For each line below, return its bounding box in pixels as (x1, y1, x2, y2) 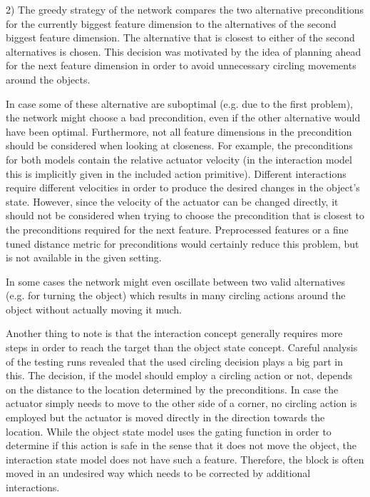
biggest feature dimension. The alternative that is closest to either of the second (6, 30, 355, 45)
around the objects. (6, 71, 91, 86)
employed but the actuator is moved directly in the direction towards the (6, 410, 325, 425)
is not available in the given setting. (6, 250, 162, 265)
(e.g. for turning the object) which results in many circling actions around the (6, 288, 346, 303)
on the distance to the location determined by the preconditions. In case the (6, 381, 339, 396)
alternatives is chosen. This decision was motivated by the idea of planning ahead (6, 44, 361, 59)
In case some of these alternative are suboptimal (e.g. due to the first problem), (6, 96, 354, 111)
